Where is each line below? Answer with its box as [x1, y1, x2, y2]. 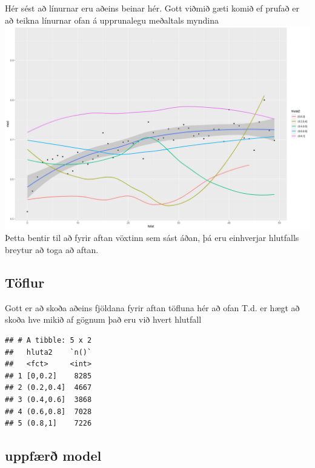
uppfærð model [5, 446, 102, 465]
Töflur [5, 273, 45, 292]
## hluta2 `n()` [5, 348, 92, 357]
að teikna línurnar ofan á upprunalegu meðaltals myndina [5, 13, 219, 26]
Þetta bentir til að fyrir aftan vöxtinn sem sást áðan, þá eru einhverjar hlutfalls [5, 231, 299, 244]
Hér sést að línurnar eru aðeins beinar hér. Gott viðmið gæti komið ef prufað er [5, 2, 299, 14]
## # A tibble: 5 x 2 [5, 336, 92, 345]
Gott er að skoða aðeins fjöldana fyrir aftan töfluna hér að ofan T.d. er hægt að [5, 301, 300, 314]
